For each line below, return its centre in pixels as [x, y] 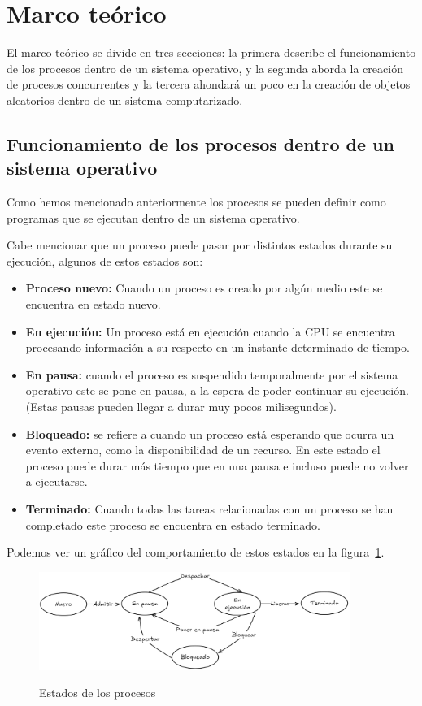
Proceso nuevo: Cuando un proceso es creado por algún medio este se [204, 288]
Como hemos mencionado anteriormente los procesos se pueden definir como [196, 202]
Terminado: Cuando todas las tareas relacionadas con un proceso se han [209, 509]
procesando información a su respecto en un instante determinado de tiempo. [218, 347]
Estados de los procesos [98, 693]
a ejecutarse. [57, 481]
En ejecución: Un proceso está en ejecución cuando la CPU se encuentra [210, 331]
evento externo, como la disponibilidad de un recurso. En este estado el [203, 450]
